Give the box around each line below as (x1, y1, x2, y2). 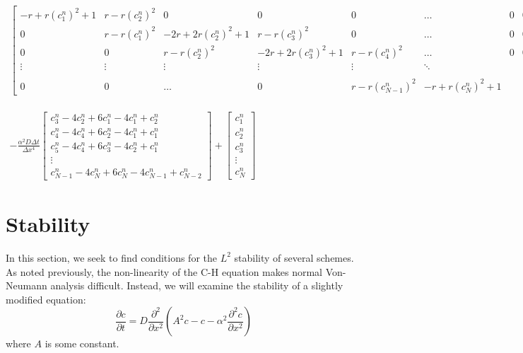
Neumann (6, 278, 47, 293)
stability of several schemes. (234, 250, 354, 265)
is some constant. (45, 336, 119, 351)
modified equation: (6, 291, 86, 306)
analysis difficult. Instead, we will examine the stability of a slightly (50, 278, 343, 293)
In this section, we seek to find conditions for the (6, 250, 217, 265)
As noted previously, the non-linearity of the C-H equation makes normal (6, 264, 322, 279)
